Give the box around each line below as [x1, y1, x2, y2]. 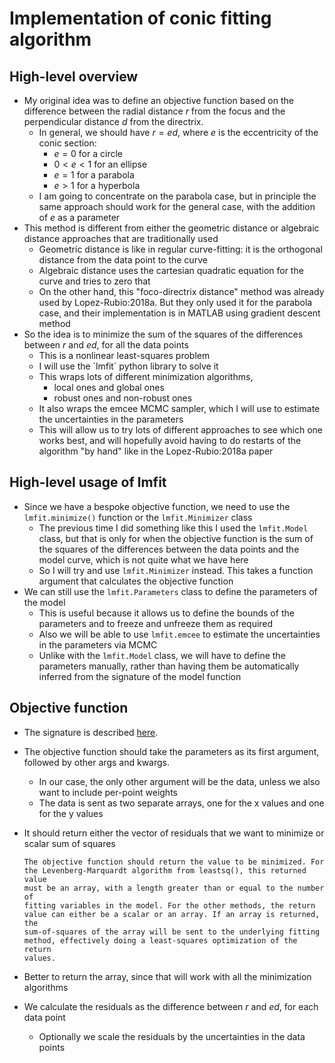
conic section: [38, 137, 97, 149]
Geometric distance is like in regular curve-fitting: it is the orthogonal [38, 243, 323, 255]
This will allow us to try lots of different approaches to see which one [38, 424, 324, 436]
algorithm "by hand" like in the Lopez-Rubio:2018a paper [38, 445, 274, 457]
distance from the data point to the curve [38, 254, 208, 266]
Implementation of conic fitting [9, 7, 272, 30]
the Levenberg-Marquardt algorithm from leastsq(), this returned [23, 865, 307, 876]
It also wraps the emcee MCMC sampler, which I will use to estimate [38, 403, 321, 414]
